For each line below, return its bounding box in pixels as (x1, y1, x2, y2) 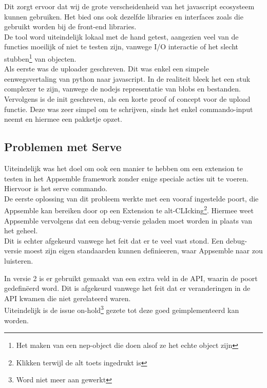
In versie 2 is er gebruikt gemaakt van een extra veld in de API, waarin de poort (4, 272, 258, 283)
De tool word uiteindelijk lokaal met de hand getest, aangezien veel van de (4, 31, 239, 42)
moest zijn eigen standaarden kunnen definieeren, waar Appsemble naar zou (24, 245, 263, 256)
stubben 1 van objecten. (4, 51, 77, 64)
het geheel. (4, 225, 38, 236)
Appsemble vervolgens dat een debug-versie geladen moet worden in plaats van (4, 215, 252, 226)
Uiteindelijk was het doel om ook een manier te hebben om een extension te (4, 162, 243, 173)
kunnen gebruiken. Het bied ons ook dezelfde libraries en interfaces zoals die (4, 11, 243, 22)
